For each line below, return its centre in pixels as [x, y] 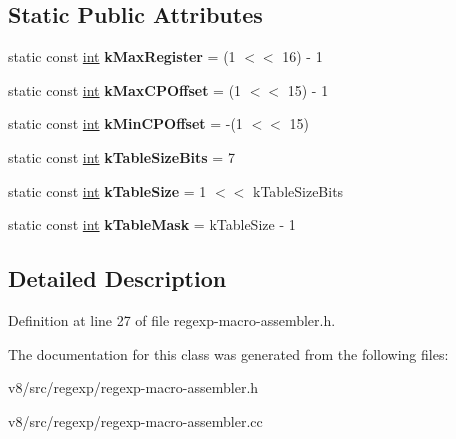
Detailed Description [117, 278]
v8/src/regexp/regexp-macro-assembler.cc [135, 420]
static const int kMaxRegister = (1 [122, 56]
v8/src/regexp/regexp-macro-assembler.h [133, 387]
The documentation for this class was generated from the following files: [228, 353]
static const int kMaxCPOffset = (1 [125, 89]
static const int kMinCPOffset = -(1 [125, 123]
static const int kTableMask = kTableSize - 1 [152, 224]
